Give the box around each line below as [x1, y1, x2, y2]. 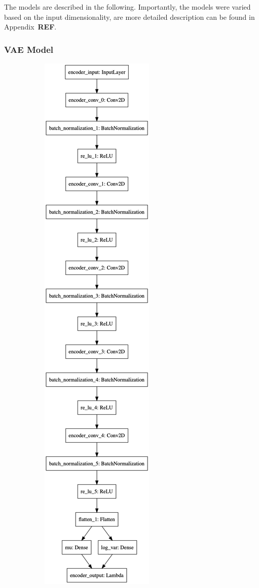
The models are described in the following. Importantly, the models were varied [4, 2, 251, 12]
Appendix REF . [4, 21, 57, 32]
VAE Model [4, 43, 54, 55]
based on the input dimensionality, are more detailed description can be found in [4, 11, 255, 22]
